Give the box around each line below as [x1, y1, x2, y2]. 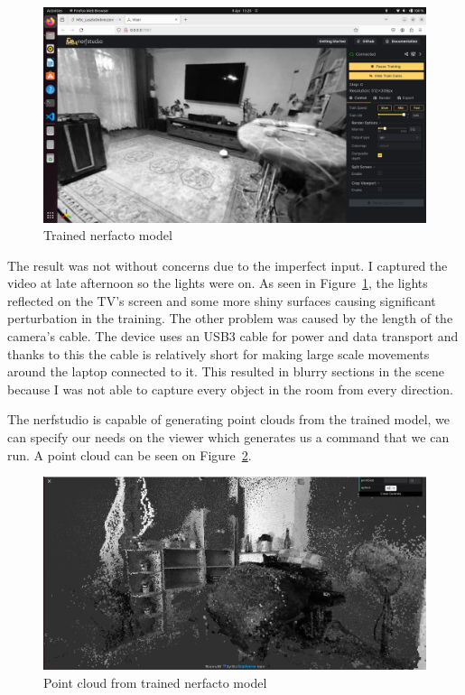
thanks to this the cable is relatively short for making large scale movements [7, 344, 430, 363]
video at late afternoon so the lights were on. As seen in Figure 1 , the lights [7, 273, 428, 292]
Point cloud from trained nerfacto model [43, 672, 267, 691]
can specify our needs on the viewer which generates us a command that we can [7, 428, 450, 447]
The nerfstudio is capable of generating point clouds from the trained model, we [7, 410, 451, 429]
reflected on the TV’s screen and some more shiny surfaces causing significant [7, 291, 436, 310]
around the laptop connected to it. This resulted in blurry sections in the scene [7, 362, 444, 381]
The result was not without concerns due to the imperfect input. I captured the [7, 255, 448, 274]
